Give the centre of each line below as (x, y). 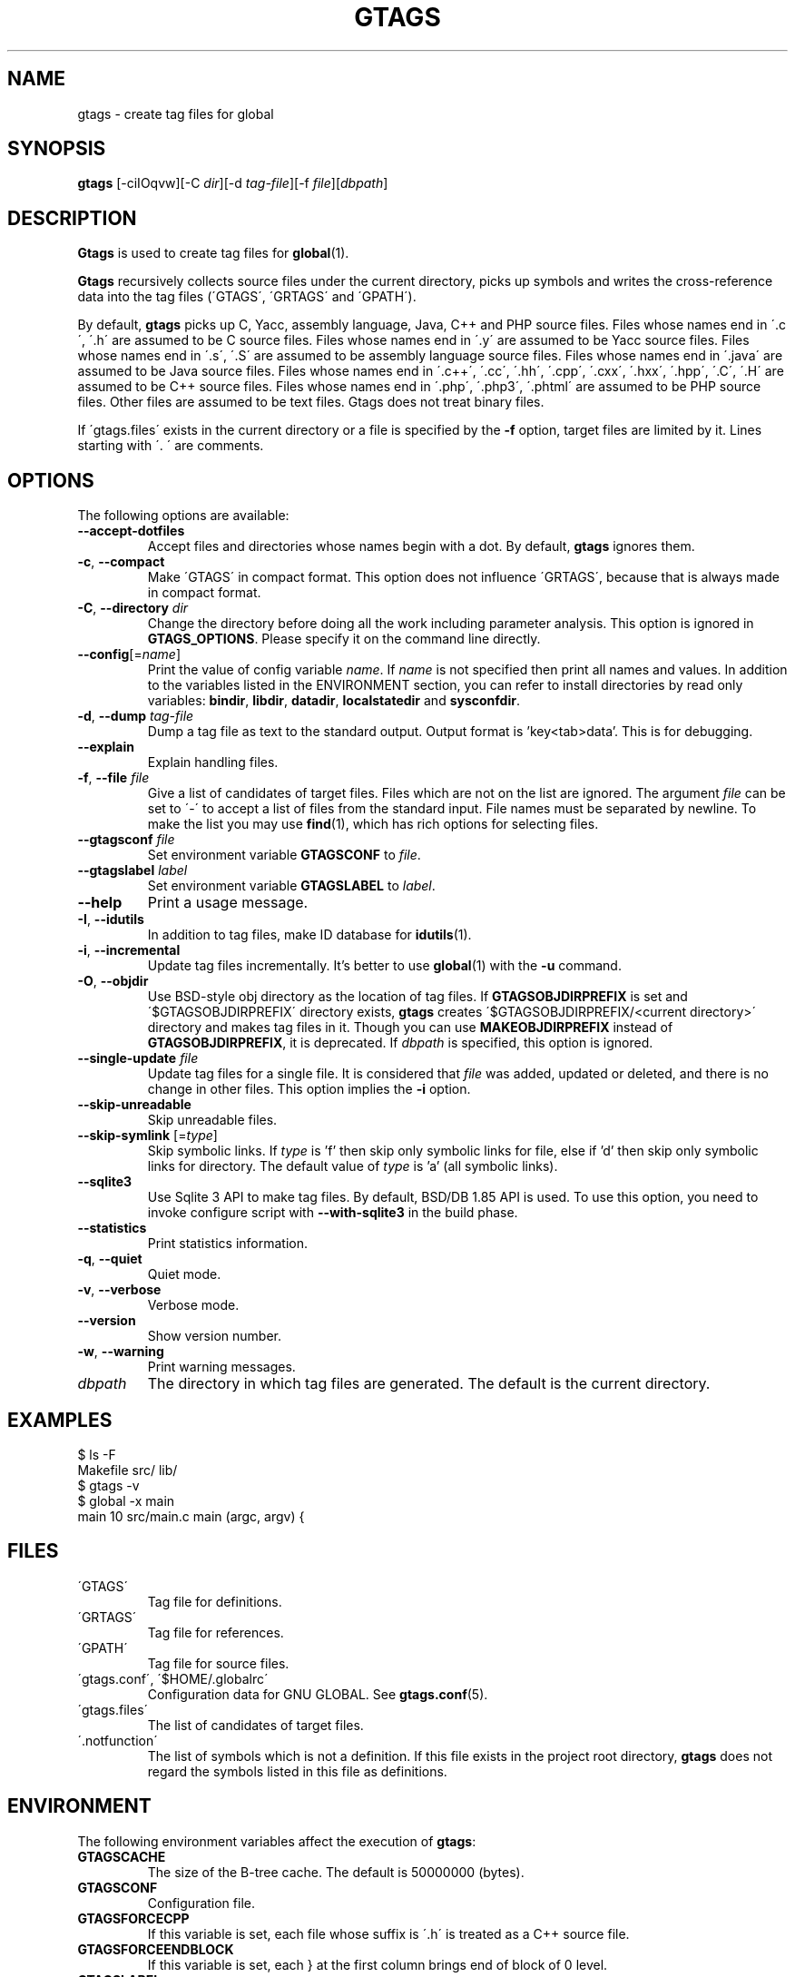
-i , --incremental (129, 950)
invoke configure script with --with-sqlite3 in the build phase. (333, 1213)
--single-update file (138, 1058)
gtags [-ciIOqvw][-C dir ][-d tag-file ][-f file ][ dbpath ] (233, 183)
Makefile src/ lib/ (128, 1470)
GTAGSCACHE (122, 1856)
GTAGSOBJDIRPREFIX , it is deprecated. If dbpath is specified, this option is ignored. (400, 1043)
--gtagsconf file (126, 840)
